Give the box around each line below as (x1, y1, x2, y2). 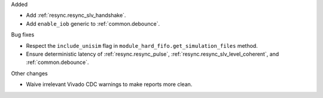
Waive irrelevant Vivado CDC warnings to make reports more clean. (26, 81, 193, 88)
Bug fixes (11, 31, 35, 38)
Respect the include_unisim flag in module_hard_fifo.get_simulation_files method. (26, 42, 258, 49)
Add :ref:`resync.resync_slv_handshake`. (26, 12, 126, 19)
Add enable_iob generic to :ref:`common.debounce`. (26, 20, 160, 27)
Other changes (11, 69, 48, 77)
